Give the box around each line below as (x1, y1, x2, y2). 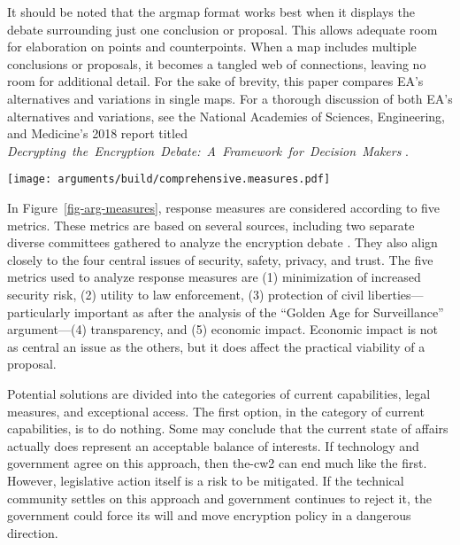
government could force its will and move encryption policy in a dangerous (7, 506, 411, 525)
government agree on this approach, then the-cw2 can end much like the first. (7, 454, 427, 472)
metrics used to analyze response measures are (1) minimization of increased (7, 268, 421, 286)
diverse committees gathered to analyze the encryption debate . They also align (7, 233, 438, 252)
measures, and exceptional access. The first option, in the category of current (7, 401, 425, 420)
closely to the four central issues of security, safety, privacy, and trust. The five (7, 250, 433, 269)
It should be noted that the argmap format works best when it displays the (7, 3, 415, 20)
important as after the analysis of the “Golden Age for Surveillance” (73, 302, 444, 321)
